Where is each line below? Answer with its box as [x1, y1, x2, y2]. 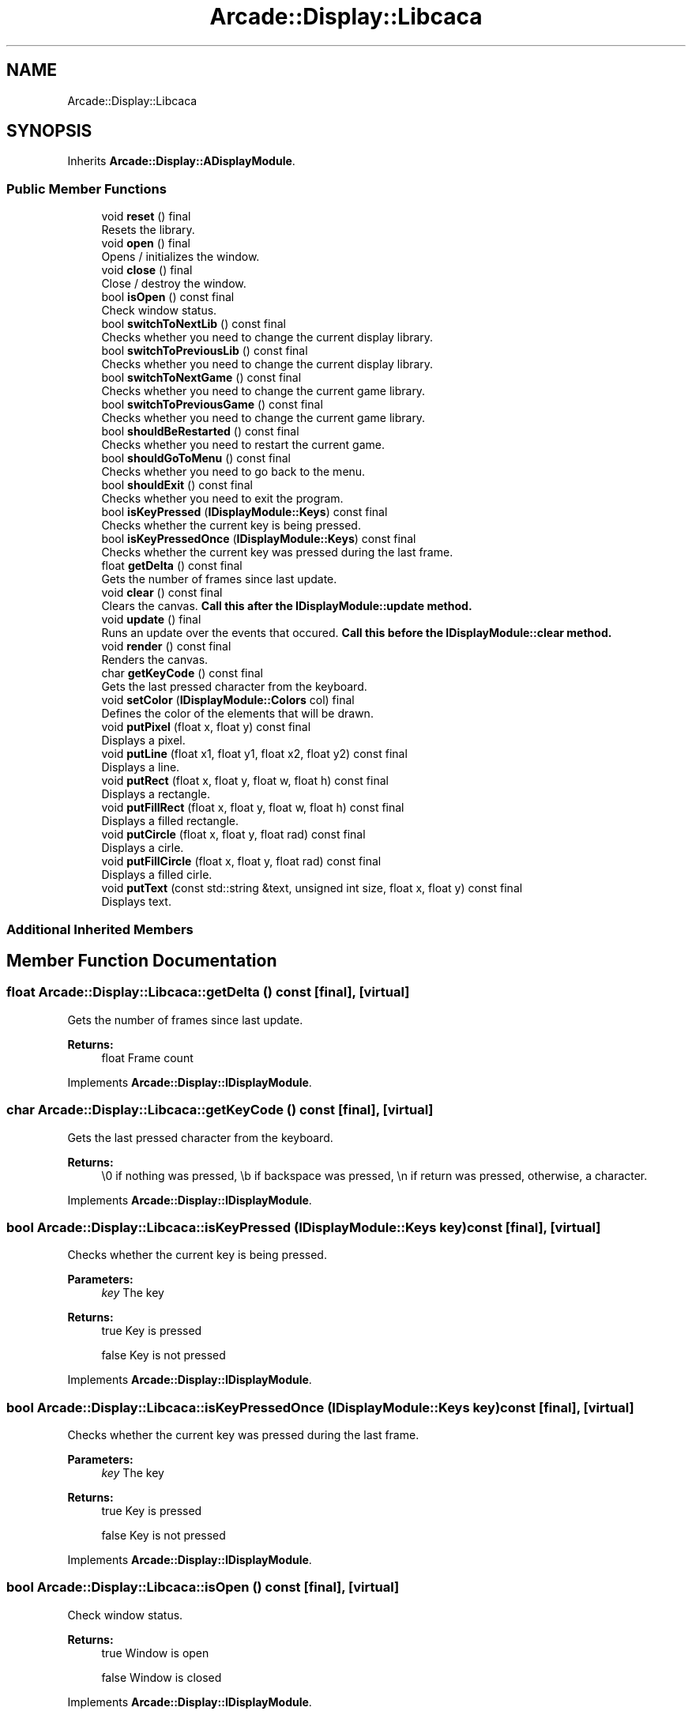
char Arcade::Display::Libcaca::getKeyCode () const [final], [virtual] [6, 1102, 434, 1118]
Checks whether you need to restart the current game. [101, 438, 385, 452]
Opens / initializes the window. [101, 250, 260, 264]
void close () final [101, 263, 193, 277]
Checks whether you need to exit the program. [101, 492, 344, 506]
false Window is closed [101, 1670, 222, 1684]
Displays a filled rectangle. [101, 814, 239, 828]
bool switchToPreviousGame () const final [101, 398, 323, 412]
